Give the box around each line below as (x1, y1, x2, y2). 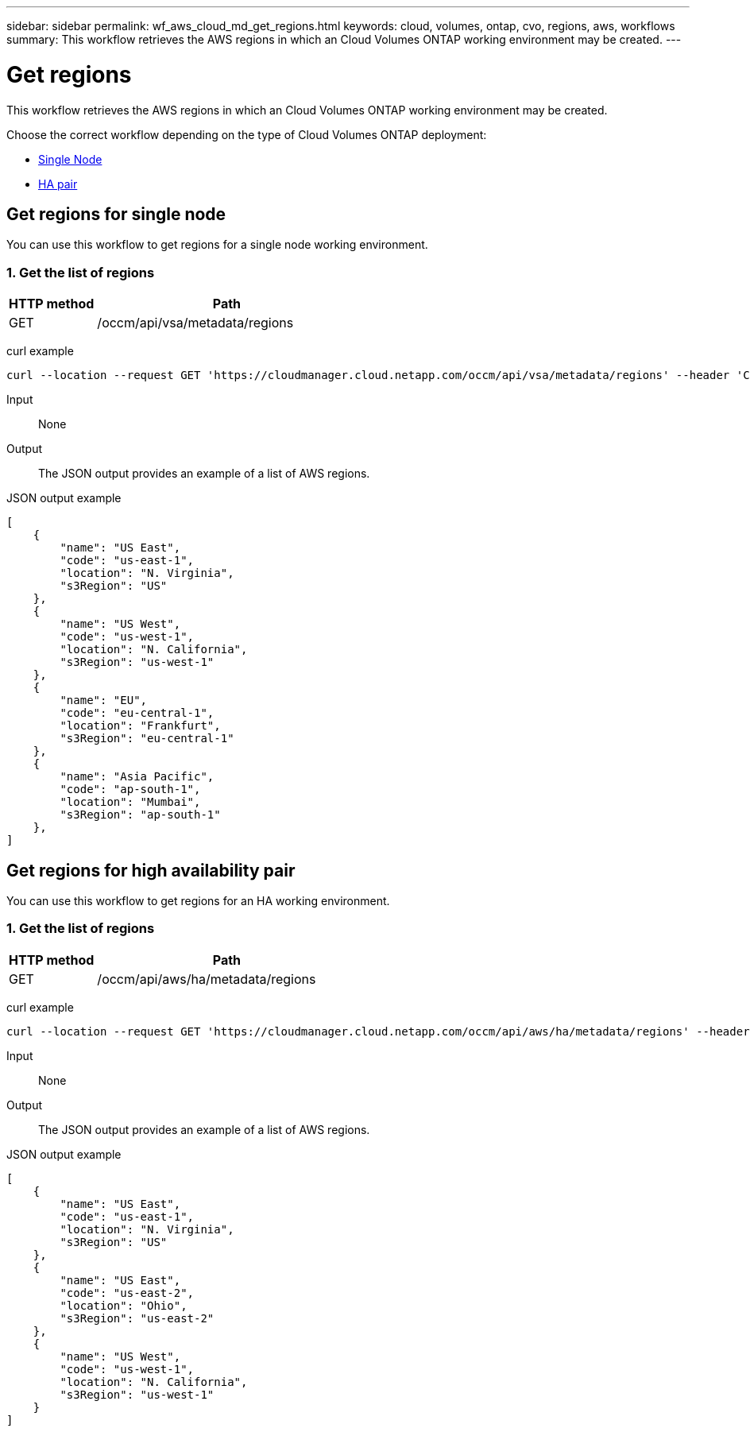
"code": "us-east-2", (60, 1286, 195, 1299)
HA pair (38, 176, 78, 191)
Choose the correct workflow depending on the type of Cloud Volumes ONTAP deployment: (6, 127, 487, 141)
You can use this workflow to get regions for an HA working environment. (6, 893, 390, 908)
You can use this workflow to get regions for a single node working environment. (6, 238, 428, 252)
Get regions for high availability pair (6, 860, 296, 880)
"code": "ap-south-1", (60, 783, 201, 796)
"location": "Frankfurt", (60, 719, 221, 733)
